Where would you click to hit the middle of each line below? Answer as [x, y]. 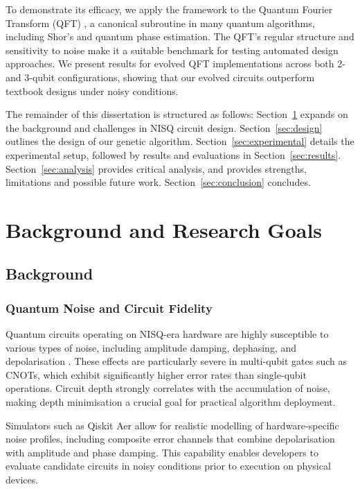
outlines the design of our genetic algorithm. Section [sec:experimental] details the [180, 141]
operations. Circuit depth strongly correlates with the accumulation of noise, [168, 388]
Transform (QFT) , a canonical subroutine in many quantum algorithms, [160, 23]
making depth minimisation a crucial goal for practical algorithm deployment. [171, 402]
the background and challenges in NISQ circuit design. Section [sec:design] [164, 127]
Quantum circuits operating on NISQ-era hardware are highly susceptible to [167, 334]
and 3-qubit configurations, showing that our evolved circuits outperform [160, 77]
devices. [22, 480]
